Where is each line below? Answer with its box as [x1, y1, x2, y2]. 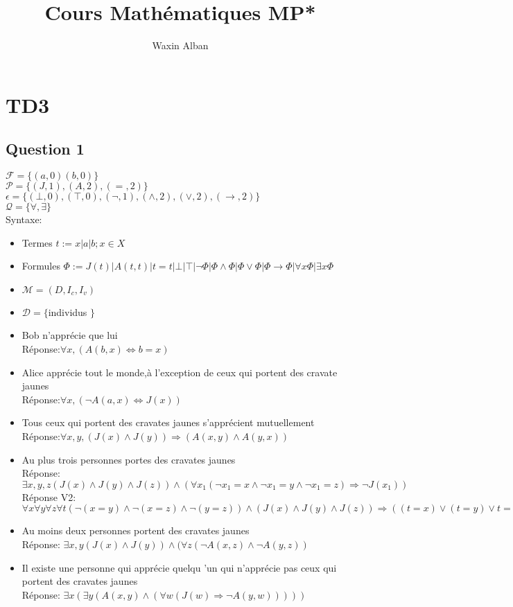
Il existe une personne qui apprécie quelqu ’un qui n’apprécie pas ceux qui [21, 560, 337, 574]
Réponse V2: [21, 489, 76, 504]
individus [48, 304, 87, 319]
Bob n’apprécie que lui [21, 328, 118, 342]
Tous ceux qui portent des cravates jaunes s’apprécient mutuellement [21, 415, 315, 430]
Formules [21, 258, 60, 273]
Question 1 [6, 138, 85, 159]
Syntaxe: [6, 212, 42, 227]
